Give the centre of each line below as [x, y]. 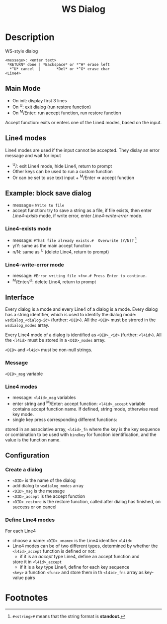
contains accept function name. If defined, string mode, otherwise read [85, 409]
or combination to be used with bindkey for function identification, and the [81, 434]
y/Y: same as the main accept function [51, 245]
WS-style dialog [22, 51]
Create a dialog [24, 469]
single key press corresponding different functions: [65, 419]
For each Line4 [21, 531]
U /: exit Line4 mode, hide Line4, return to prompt [62, 166]
